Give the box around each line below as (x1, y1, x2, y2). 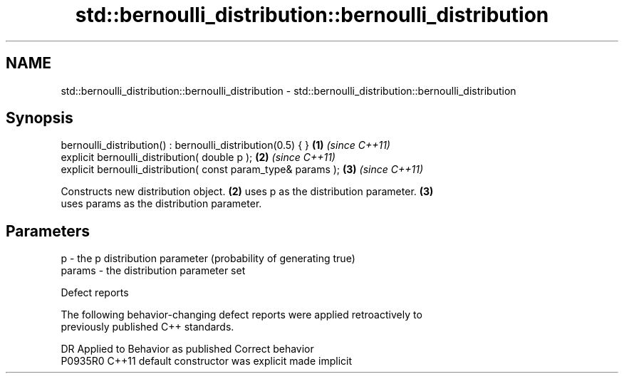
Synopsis (6, 109, 73, 128)
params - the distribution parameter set (61, 264, 246, 277)
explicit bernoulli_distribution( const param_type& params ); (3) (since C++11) (61, 163, 423, 176)
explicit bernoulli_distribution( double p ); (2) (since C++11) (61, 151, 336, 164)
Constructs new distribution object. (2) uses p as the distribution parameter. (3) (61, 185, 434, 198)
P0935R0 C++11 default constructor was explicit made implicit (61, 355, 353, 368)
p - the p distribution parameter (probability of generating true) (61, 252, 355, 265)
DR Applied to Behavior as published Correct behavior (61, 343, 314, 355)
